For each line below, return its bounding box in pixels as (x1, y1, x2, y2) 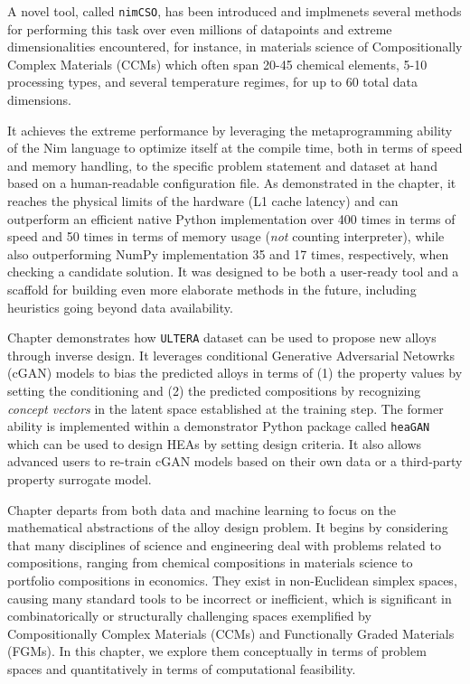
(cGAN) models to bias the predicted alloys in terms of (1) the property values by (7, 363, 463, 382)
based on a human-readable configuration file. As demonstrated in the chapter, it (7, 173, 456, 192)
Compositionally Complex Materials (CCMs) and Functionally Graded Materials (7, 623, 455, 642)
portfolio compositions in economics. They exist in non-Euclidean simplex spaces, (7, 571, 457, 589)
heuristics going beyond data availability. (7, 297, 233, 316)
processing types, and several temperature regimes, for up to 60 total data (7, 72, 418, 91)
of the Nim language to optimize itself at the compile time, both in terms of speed (7, 138, 463, 157)
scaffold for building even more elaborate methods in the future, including (7, 279, 417, 298)
